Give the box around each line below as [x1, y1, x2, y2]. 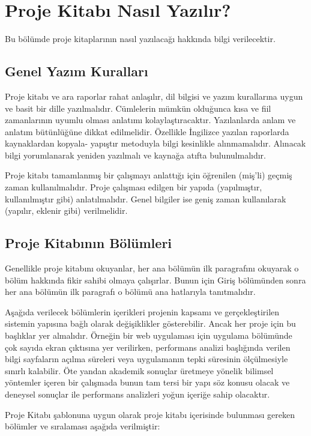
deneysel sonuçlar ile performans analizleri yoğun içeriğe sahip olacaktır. [5, 388, 270, 400]
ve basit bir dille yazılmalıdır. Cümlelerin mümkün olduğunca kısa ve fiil [5, 101, 271, 114]
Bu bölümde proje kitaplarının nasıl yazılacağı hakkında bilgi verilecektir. [5, 32, 276, 45]
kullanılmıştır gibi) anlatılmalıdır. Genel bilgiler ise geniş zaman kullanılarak [5, 192, 286, 205]
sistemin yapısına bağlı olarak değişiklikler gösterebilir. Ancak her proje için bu [5, 317, 296, 330]
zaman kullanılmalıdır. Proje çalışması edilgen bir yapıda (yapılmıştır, [5, 181, 262, 193]
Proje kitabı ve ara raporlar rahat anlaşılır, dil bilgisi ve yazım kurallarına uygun [5, 89, 303, 102]
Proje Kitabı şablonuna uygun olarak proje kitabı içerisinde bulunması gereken [5, 408, 295, 420]
